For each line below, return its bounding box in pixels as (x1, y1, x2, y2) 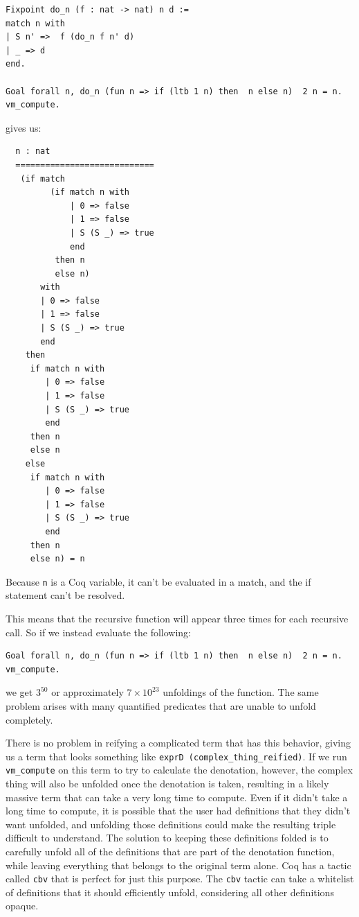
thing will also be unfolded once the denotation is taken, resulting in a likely (6, 776, 329, 791)
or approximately (51, 685, 124, 699)
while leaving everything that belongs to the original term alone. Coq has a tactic (6, 857, 351, 872)
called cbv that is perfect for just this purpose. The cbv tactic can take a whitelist (6, 871, 354, 886)
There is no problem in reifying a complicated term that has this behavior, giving (6, 735, 351, 750)
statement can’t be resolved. (6, 588, 125, 602)
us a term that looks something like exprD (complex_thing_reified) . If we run (6, 749, 347, 763)
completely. (6, 712, 53, 726)
